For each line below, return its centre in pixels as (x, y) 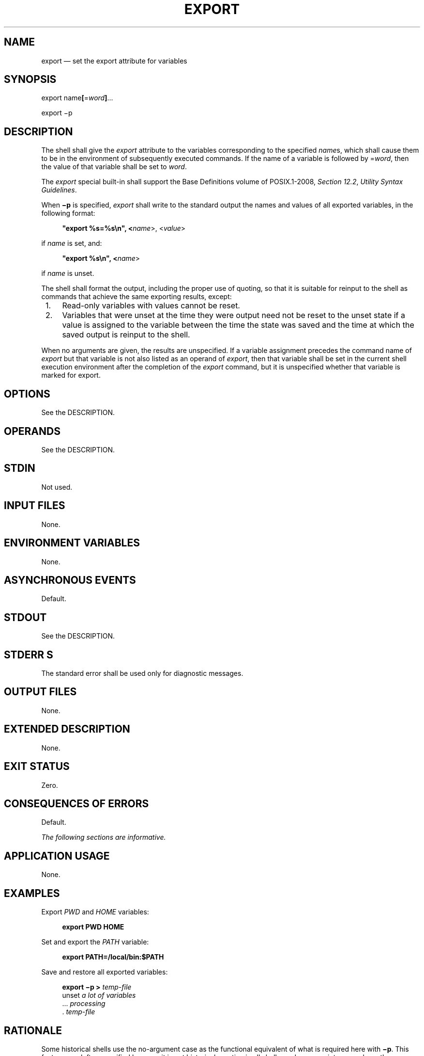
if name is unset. (68, 273)
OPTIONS (27, 394)
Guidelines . (59, 190)
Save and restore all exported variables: (105, 972)
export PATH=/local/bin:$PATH (113, 957)
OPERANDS (32, 431)
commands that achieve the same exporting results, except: (136, 297)
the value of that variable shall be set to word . (114, 167)
